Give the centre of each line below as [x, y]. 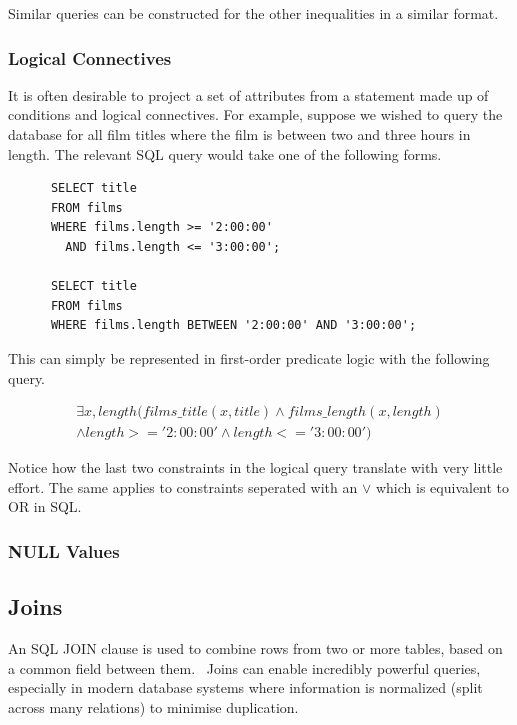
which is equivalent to [442, 486]
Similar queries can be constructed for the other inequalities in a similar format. [253, 13]
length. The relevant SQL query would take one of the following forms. [225, 153]
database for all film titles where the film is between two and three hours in [239, 134]
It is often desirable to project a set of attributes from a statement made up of [248, 94]
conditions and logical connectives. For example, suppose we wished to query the [255, 114]
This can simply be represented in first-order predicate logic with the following [249, 357]
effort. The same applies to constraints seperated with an [183, 486]
